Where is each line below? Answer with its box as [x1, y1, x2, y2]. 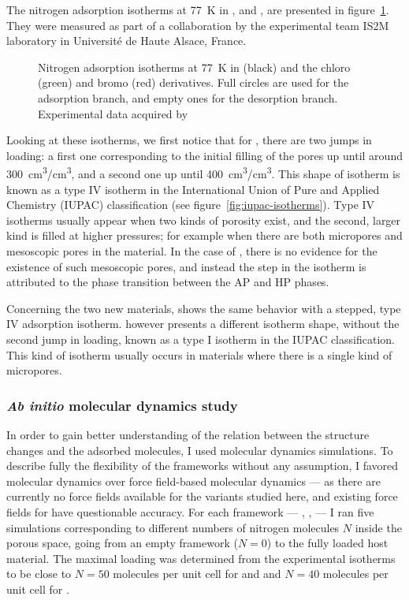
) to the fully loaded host [266, 535, 389, 551]
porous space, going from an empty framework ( [6, 535, 238, 551]
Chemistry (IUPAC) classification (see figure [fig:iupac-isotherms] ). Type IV [6, 196, 375, 213]
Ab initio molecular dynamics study [6, 395, 238, 415]
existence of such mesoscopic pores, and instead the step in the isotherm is [6, 258, 366, 274]
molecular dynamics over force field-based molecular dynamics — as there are [6, 472, 381, 489]
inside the [355, 519, 402, 535]
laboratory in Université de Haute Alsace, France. [6, 32, 247, 49]
